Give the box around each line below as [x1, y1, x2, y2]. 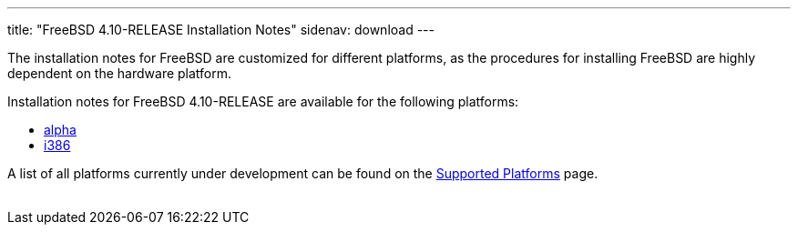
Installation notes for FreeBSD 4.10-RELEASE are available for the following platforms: [7, 94, 519, 109]
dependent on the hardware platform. [7, 66, 232, 81]
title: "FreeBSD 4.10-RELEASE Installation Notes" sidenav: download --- [7, 22, 435, 37]
